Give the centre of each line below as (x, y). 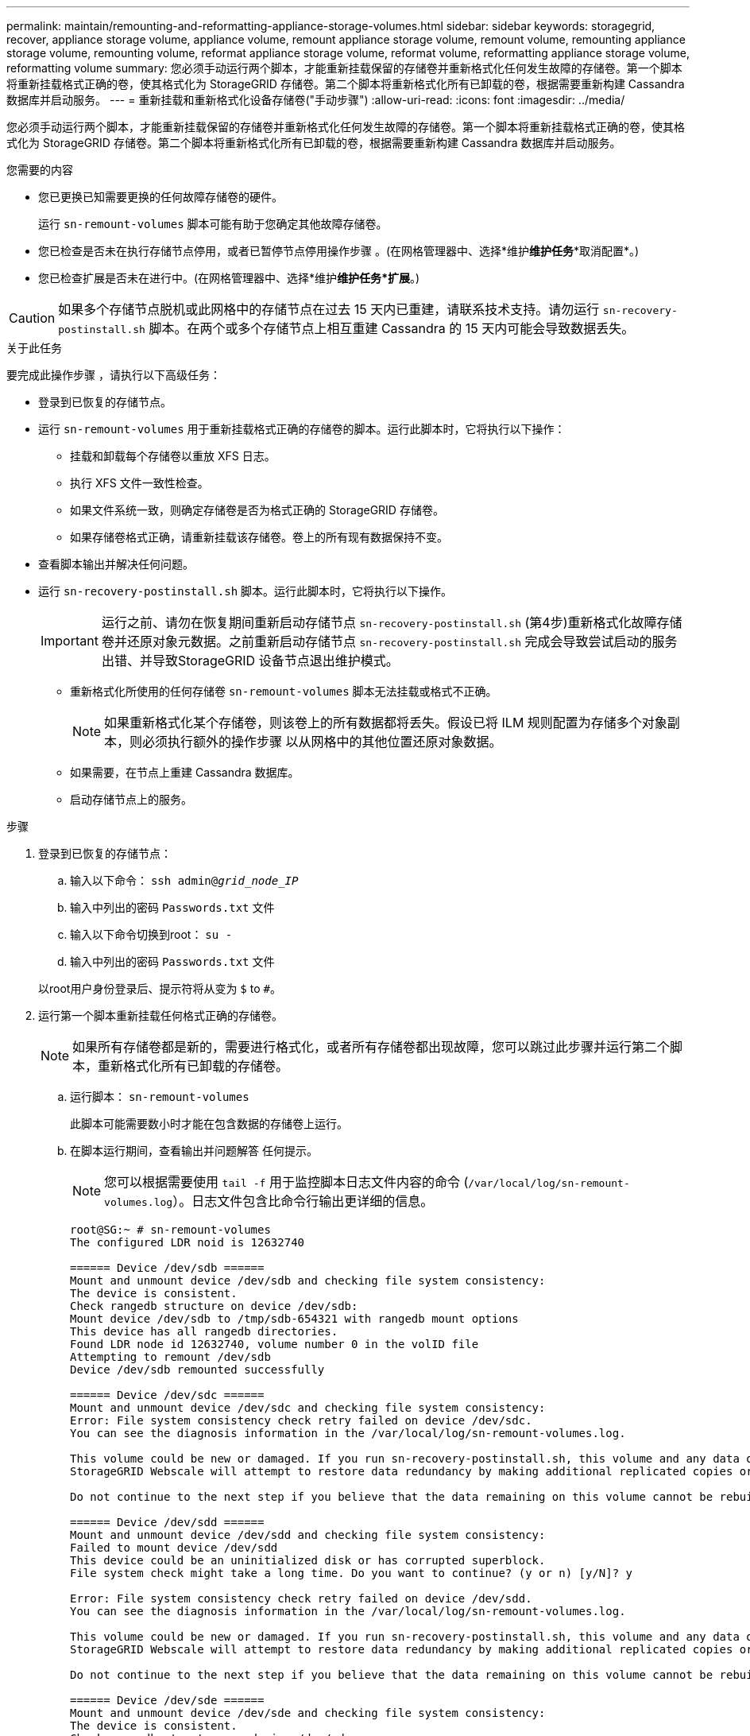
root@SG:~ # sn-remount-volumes (170, 1230)
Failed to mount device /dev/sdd (174, 1548)
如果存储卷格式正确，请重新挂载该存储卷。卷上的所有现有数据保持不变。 (259, 537)
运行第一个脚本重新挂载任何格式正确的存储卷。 (160, 1015)
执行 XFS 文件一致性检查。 (139, 483)
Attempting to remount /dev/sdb (170, 1357)
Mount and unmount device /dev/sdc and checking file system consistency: (308, 1408)
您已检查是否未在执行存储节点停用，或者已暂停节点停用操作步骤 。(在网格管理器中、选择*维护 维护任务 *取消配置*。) (339, 251)
